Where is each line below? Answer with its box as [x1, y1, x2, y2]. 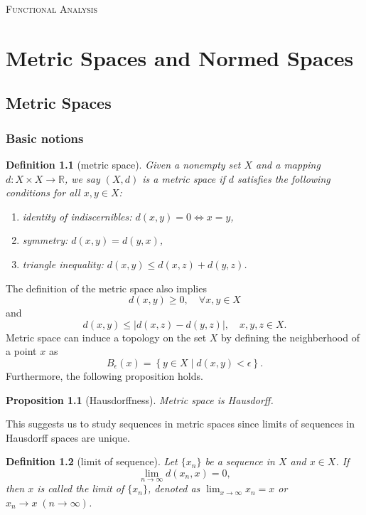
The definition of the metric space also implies [6, 280, 207, 295]
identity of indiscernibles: [22, 208, 132, 223]
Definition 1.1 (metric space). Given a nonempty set [6, 156, 241, 171]
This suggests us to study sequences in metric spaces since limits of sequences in [6, 416, 355, 431]
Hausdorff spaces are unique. [6, 430, 130, 445]
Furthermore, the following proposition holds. [6, 368, 203, 383]
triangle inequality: [22, 256, 104, 271]
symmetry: [22, 233, 68, 248]
